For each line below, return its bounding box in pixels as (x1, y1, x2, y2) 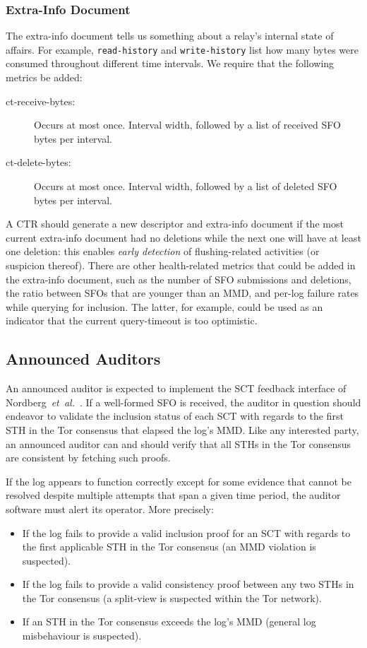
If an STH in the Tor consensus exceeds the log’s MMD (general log (22, 614, 316, 629)
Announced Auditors (6, 348, 161, 370)
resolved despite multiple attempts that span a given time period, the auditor (6, 488, 341, 502)
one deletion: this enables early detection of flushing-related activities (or (6, 244, 320, 259)
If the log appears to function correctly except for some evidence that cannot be (6, 473, 351, 488)
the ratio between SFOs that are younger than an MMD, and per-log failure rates (6, 285, 359, 300)
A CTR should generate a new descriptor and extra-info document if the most (6, 216, 344, 231)
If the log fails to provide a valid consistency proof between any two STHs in (22, 577, 354, 591)
